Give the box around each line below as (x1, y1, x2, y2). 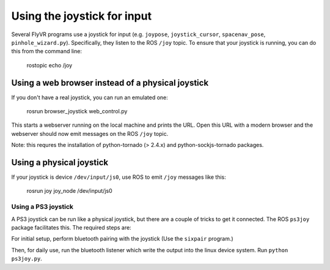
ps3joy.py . (11, 255, 42, 263)
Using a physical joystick (11, 157, 109, 168)
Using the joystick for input (11, 9, 152, 23)
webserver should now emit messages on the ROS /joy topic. (11, 130, 169, 137)
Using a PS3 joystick (11, 203, 73, 211)
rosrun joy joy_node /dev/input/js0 (26, 187, 112, 195)
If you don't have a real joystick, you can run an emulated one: (11, 94, 168, 101)
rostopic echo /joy (26, 61, 73, 69)
